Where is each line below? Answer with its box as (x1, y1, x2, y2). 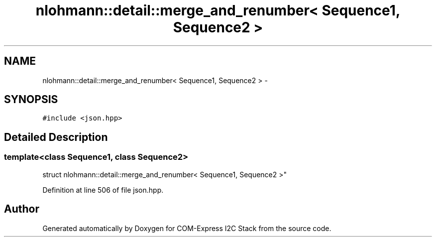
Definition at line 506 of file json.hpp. (42, 185, 164, 194)
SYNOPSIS (4, 93, 58, 106)
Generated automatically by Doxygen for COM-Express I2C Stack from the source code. (42, 224, 331, 233)
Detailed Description (4, 130, 108, 143)
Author (4, 203, 39, 216)
